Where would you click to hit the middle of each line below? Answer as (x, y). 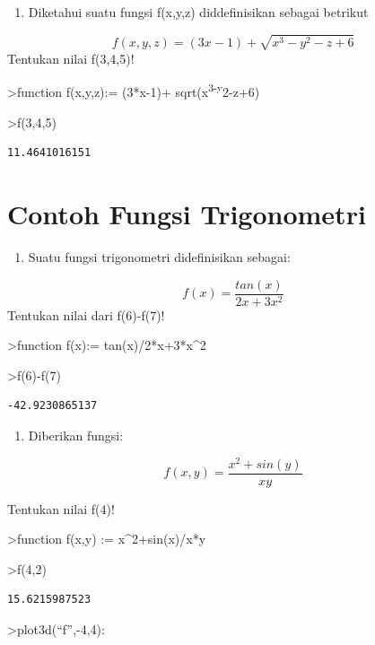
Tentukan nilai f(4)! (61, 508)
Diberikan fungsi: (76, 435)
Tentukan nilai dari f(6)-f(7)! (86, 314)
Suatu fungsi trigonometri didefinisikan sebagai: (159, 256)
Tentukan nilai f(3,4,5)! (71, 58)
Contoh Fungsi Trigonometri (187, 214)
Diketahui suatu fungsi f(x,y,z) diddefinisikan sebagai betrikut (198, 12)
